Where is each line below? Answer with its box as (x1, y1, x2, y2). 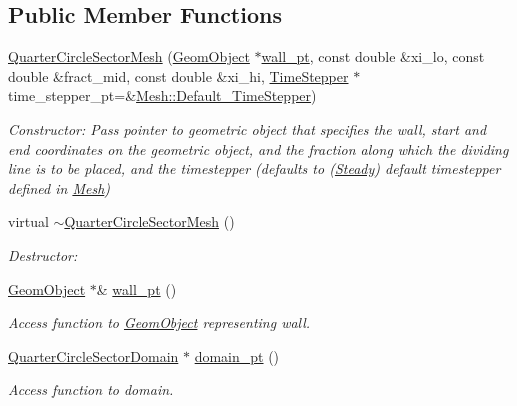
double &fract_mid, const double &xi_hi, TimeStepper (8, 65, 349, 86)
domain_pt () (194, 345, 280, 366)
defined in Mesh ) (8, 177, 111, 198)
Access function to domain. (8, 379, 174, 400)
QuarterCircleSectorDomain (8, 345, 179, 366)
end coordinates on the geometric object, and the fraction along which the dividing (8, 138, 509, 159)
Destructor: (8, 244, 78, 265)
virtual (8, 211, 49, 232)
